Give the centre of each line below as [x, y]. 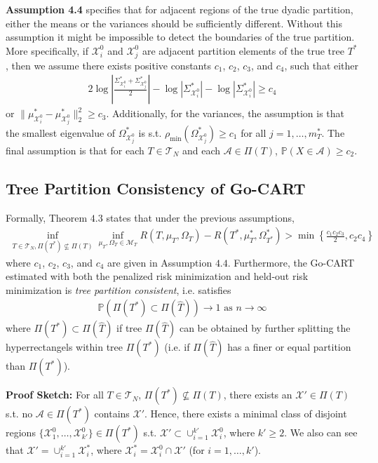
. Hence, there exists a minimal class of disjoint [246, 414]
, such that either [322, 65]
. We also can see [321, 432]
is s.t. [150, 132]
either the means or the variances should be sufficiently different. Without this [174, 23]
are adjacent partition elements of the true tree [243, 50]
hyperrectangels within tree [65, 347]
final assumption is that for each [75, 150]
